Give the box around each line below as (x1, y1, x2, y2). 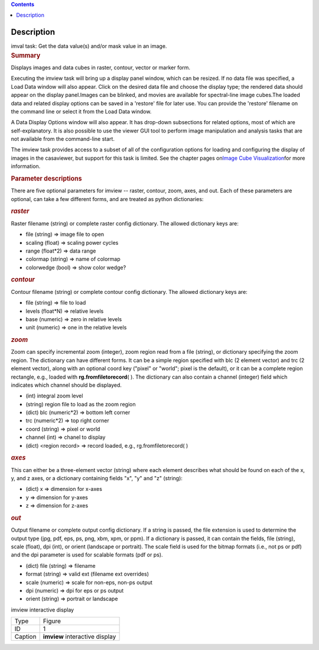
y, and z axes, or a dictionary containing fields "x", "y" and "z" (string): (11, 475, 183, 482)
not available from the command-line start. (11, 135, 115, 143)
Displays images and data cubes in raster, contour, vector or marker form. (11, 64, 191, 71)
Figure (43, 617, 61, 625)
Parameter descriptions (11, 174, 82, 183)
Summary (11, 51, 41, 59)
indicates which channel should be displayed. (11, 381, 122, 389)
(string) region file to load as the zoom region (25, 400, 136, 408)
